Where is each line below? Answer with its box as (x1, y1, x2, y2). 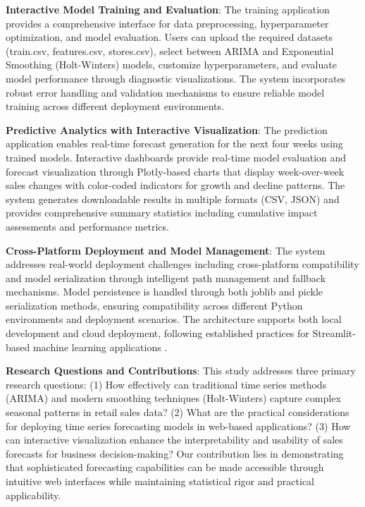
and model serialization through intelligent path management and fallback (6, 270, 326, 285)
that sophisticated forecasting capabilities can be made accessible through (6, 460, 324, 475)
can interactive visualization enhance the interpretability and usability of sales (6, 432, 343, 447)
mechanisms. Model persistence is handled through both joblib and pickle (6, 284, 323, 299)
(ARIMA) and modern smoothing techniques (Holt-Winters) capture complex (6, 391, 341, 405)
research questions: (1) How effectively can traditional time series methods (6, 377, 327, 391)
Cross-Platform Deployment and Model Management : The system (6, 243, 326, 257)
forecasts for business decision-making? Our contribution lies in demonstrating (6, 446, 344, 460)
